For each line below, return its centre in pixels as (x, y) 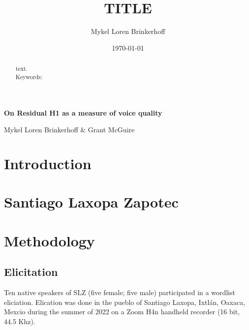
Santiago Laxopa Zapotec (91, 202)
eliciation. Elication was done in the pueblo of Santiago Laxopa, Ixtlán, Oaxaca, (125, 302)
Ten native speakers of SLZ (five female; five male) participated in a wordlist (120, 292)
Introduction (48, 163)
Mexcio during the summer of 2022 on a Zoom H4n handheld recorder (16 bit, (122, 312)
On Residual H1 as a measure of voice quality (83, 113)
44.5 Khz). (20, 321)
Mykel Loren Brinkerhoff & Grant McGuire (69, 130)
